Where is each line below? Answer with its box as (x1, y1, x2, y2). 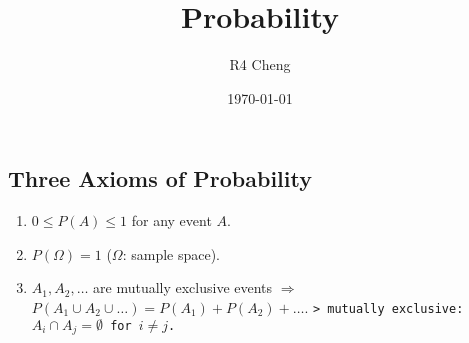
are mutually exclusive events (93, 277, 273, 298)
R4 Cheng (229, 54, 291, 75)
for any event (131, 210, 212, 231)
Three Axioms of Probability (8, 163, 312, 194)
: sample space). (122, 243, 221, 264)
